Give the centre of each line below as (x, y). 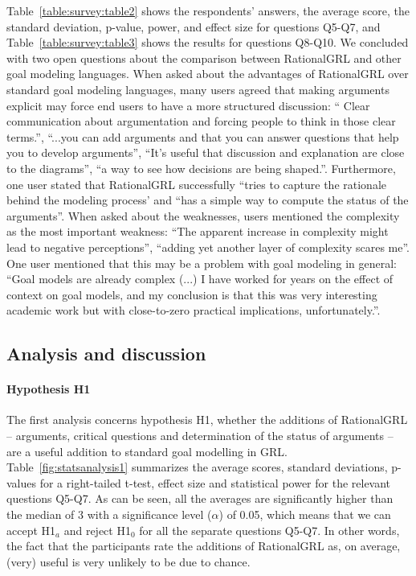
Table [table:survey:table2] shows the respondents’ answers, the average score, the (208, 10)
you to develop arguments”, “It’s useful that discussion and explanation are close (206, 152)
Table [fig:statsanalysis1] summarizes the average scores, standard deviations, (197, 467)
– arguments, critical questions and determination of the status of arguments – (200, 436)
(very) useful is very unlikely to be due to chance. (128, 561)
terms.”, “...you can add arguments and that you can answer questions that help (203, 136)
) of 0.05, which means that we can (305, 514)
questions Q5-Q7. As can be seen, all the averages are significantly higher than (200, 498)
